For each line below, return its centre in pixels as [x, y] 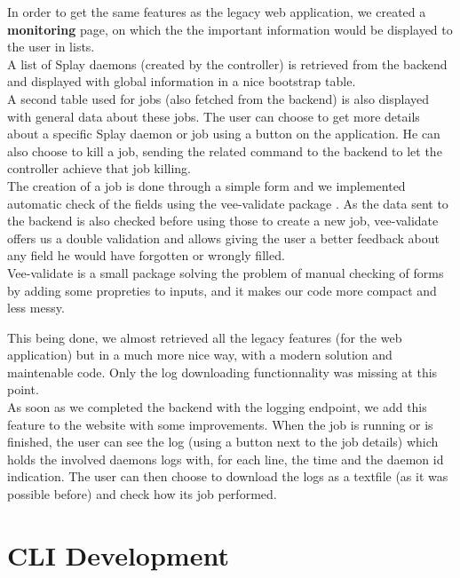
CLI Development [118, 554]
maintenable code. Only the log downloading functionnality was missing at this [222, 372]
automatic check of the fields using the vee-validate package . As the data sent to [228, 203]
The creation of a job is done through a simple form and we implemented [206, 185]
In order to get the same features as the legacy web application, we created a [217, 12]
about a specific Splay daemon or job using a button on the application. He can [224, 134]
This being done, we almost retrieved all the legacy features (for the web [205, 337]
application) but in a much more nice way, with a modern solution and [200, 355]
